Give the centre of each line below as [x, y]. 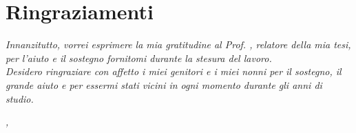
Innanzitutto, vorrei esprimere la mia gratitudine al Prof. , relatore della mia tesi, [178, 44]
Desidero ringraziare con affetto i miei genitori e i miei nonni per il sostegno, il [174, 71]
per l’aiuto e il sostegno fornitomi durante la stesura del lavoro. [139, 58]
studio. [20, 98]
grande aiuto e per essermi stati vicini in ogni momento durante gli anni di [164, 84]
